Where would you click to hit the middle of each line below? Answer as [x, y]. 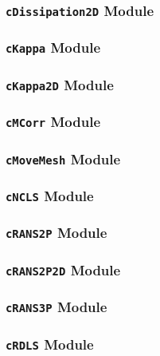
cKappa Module [53, 47]
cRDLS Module [50, 344]
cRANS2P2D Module [63, 269]
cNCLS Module [50, 195]
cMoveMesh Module [63, 158]
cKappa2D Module [60, 84]
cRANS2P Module [57, 233]
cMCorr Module [53, 122]
